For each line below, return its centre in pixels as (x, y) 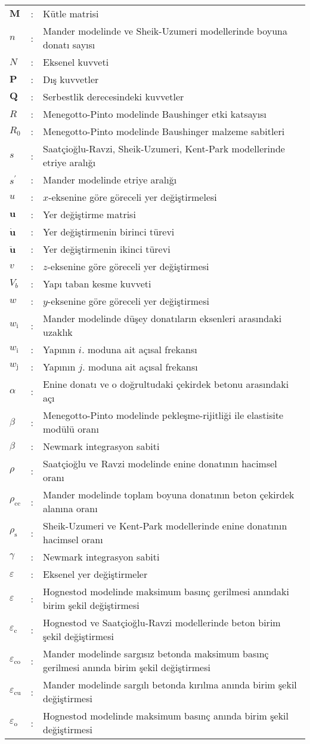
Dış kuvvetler (71, 79)
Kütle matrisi (71, 13)
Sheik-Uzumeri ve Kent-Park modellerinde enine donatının (165, 526)
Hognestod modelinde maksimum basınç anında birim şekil (166, 716)
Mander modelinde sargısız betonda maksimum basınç (156, 653)
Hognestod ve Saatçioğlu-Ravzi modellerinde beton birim (162, 622)
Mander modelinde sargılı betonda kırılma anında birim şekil (170, 685)
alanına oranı (70, 508)
